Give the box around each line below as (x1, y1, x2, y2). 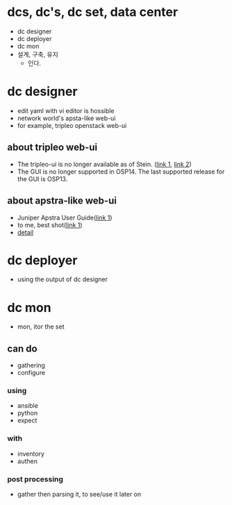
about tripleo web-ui (7, 142, 98, 154)
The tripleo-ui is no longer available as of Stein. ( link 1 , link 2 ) (17, 160, 192, 168)
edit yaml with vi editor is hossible (17, 106, 115, 115)
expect (17, 416, 38, 424)
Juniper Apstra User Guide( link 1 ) (17, 213, 113, 222)
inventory (17, 449, 45, 458)
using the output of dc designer (17, 275, 108, 283)
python (17, 409, 38, 417)
